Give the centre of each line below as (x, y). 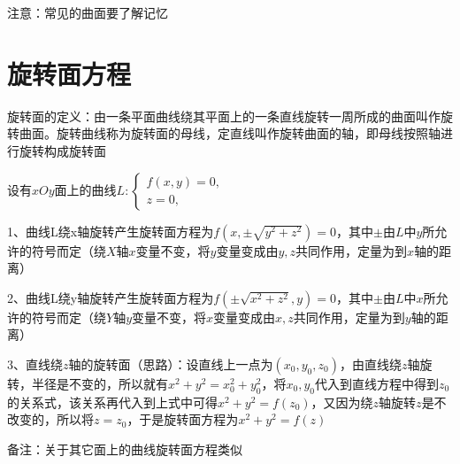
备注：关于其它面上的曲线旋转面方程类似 (125, 449)
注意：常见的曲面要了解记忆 (88, 12)
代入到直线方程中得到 (376, 383)
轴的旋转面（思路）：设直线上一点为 (171, 363)
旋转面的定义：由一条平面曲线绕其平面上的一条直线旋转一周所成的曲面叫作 (224, 116)
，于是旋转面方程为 (183, 419)
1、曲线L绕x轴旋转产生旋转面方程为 (111, 231)
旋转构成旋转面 (62, 150)
